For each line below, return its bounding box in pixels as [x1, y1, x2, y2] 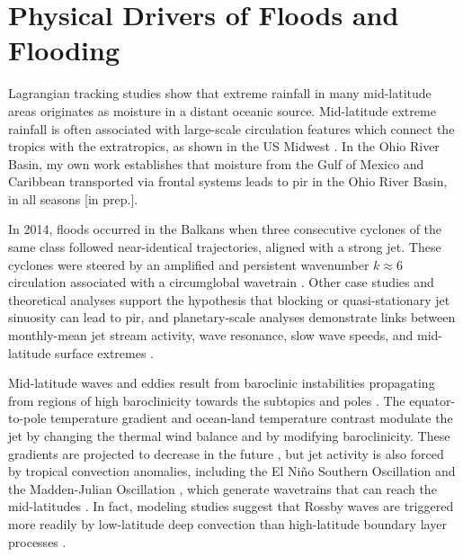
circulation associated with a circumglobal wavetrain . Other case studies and [8, 273, 434, 292]
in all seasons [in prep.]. [8, 189, 138, 208]
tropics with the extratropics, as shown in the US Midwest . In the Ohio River [8, 137, 440, 156]
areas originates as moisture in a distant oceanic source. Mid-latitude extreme [8, 101, 436, 120]
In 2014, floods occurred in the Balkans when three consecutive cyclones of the [8, 220, 442, 238]
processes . [8, 532, 67, 551]
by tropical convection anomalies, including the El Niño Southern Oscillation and [8, 462, 456, 481]
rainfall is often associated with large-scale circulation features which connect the [8, 119, 455, 138]
